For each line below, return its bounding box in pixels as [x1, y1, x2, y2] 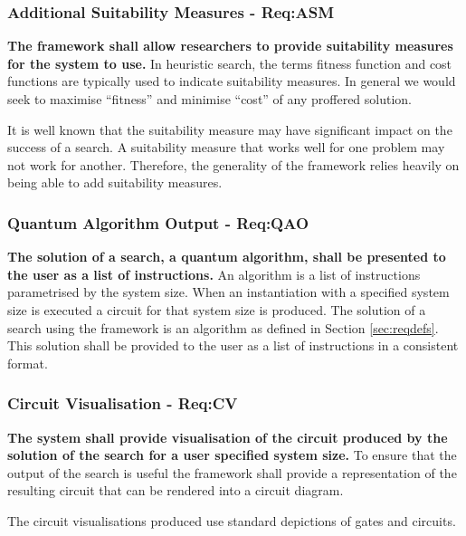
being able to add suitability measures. [7, 173, 223, 192]
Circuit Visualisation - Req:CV [7, 392, 238, 415]
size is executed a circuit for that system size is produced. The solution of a [7, 300, 426, 319]
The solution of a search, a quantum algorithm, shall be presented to [7, 247, 446, 266]
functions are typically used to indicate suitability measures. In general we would [7, 72, 456, 91]
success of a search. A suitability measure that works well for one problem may [7, 138, 445, 157]
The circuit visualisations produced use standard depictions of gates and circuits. [7, 511, 456, 530]
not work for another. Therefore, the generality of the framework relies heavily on [7, 155, 460, 174]
